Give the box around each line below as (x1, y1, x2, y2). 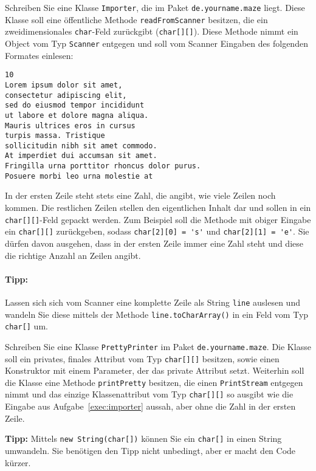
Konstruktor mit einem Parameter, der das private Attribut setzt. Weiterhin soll (5, 364, 304, 377)
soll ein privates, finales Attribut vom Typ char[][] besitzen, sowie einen (5, 352, 280, 365)
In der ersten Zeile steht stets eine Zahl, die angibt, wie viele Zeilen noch (5, 189, 276, 202)
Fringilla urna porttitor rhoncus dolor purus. (5, 162, 201, 171)
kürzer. (5, 456, 31, 469)
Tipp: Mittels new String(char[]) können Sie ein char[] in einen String (5, 432, 282, 445)
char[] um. (5, 320, 48, 332)
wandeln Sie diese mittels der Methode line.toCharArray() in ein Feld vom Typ (5, 308, 309, 320)
